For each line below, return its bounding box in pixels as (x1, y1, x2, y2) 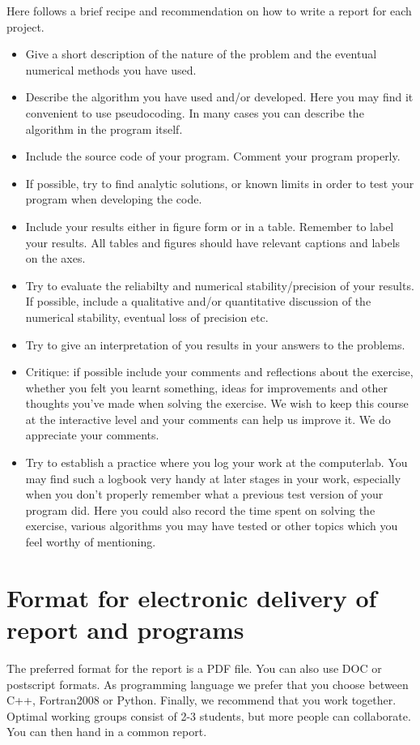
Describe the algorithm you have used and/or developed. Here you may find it (25, 88, 414, 105)
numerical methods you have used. (25, 61, 197, 78)
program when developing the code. (25, 191, 202, 208)
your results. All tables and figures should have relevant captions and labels (25, 233, 401, 250)
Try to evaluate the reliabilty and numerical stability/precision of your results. (25, 276, 414, 293)
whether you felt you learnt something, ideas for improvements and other (25, 379, 388, 396)
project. (6, 18, 45, 35)
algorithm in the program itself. (25, 120, 183, 137)
